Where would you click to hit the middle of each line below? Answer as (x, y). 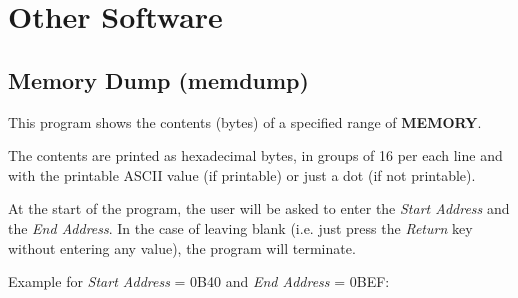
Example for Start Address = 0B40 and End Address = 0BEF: (199, 281)
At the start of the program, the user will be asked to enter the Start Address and (259, 208)
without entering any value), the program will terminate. (182, 247)
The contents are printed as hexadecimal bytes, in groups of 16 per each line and (255, 155)
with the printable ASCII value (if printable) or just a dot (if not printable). (242, 174)
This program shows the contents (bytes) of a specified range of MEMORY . (245, 121)
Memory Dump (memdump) (158, 79)
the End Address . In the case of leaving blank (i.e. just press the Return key (240, 227)
